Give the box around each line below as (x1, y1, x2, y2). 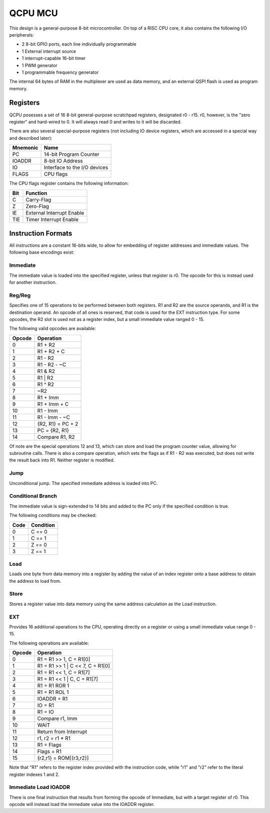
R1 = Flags (37, 741, 62, 748)
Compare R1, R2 (37, 433, 75, 440)
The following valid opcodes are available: (9, 326, 96, 332)
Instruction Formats (9, 229, 72, 238)
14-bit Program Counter (43, 151, 99, 158)
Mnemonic (12, 144, 38, 151)
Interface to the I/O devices (43, 164, 108, 171)
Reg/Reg (9, 291, 31, 298)
